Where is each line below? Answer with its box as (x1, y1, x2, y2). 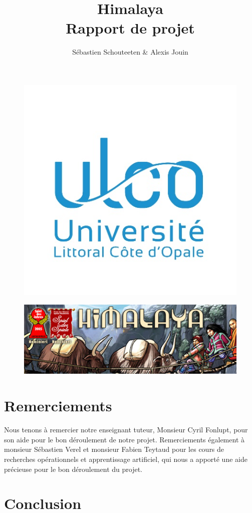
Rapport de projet (66, 18, 195, 38)
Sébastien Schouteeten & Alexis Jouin (72, 47, 188, 57)
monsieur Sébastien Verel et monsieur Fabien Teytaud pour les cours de (4, 444, 224, 454)
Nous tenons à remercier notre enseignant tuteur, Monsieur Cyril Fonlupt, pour (4, 424, 248, 435)
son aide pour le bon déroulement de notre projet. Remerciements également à (4, 434, 245, 444)
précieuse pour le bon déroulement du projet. (4, 463, 142, 474)
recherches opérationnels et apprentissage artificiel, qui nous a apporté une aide (4, 453, 247, 464)
